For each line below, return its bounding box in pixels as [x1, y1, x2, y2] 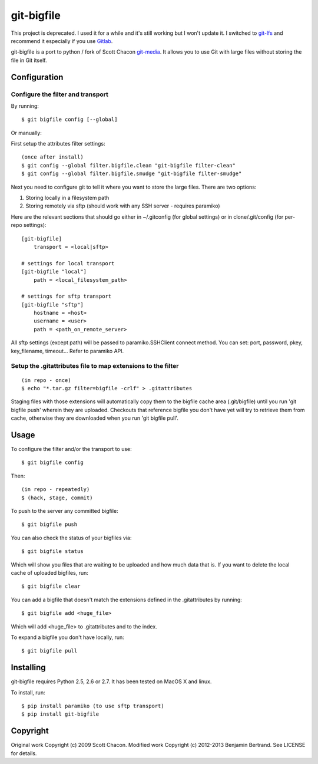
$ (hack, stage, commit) [21, 494, 93, 501]
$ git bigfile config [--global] [21, 116, 118, 123]
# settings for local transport [21, 260, 115, 266]
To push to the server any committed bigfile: [11, 508, 118, 515]
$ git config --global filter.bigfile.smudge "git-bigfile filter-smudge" [21, 170, 242, 177]
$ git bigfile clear [21, 583, 81, 590]
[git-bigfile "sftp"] [21, 301, 84, 308]
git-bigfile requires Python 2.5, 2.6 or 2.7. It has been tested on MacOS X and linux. [11, 678, 212, 685]
